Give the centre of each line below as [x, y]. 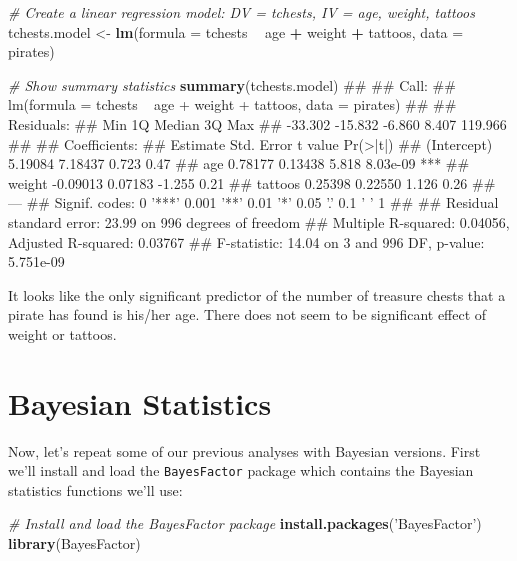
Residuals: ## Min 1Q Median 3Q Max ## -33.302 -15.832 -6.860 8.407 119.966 [257, 123]
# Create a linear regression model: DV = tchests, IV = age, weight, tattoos [241, 12]
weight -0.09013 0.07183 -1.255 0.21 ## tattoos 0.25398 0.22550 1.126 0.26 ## [252, 182]
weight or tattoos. [62, 333]
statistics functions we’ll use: [95, 489]
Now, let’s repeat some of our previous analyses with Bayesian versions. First [244, 450]
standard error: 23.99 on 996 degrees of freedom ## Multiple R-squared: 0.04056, [259, 221]
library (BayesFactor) [74, 543]
